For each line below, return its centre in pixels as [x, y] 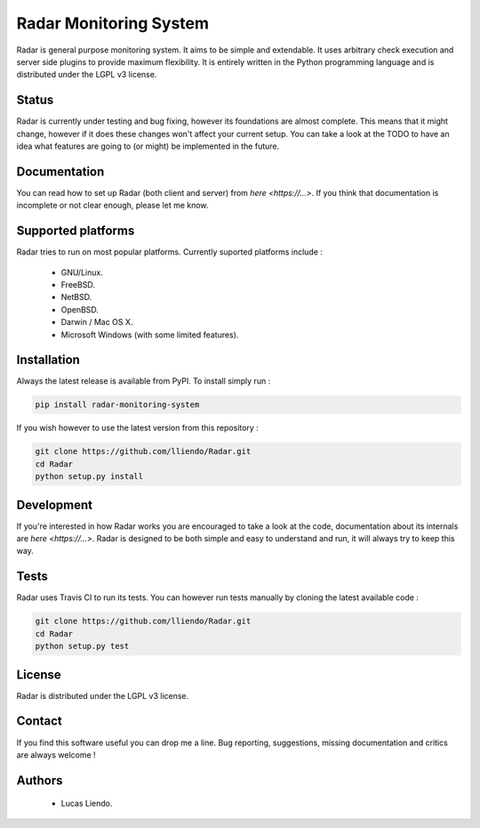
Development [55, 504]
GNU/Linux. [82, 272]
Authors [40, 780]
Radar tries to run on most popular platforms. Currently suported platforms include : [170, 252]
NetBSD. [76, 297]
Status [35, 100]
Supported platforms [76, 231]
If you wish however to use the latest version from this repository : [138, 428]
